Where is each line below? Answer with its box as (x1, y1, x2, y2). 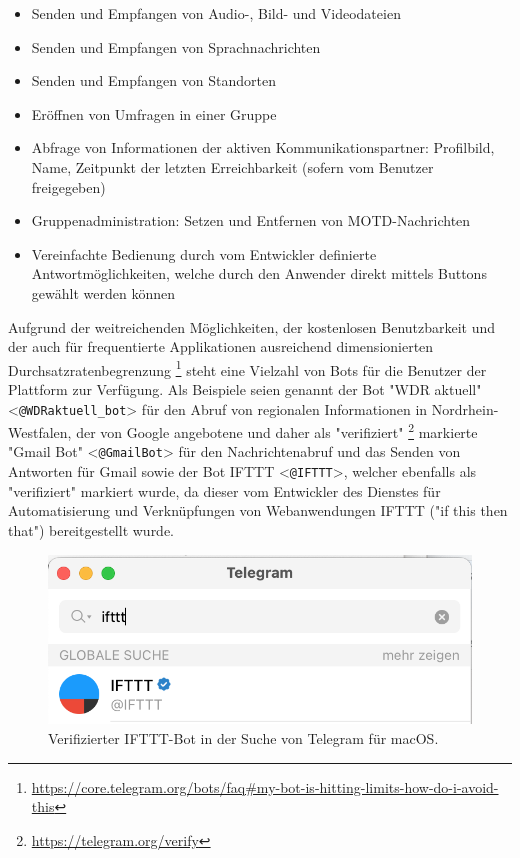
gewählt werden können (31, 282, 175, 303)
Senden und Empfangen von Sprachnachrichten (31, 36, 321, 57)
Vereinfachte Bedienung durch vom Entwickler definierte (31, 243, 377, 264)
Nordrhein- (431, 398, 499, 419)
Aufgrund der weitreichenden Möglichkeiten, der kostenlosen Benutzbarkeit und (8, 316, 496, 337)
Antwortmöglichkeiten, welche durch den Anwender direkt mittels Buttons (31, 263, 487, 284)
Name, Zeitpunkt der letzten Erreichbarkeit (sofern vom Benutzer (31, 156, 434, 177)
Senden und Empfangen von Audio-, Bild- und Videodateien (31, 3, 401, 23)
